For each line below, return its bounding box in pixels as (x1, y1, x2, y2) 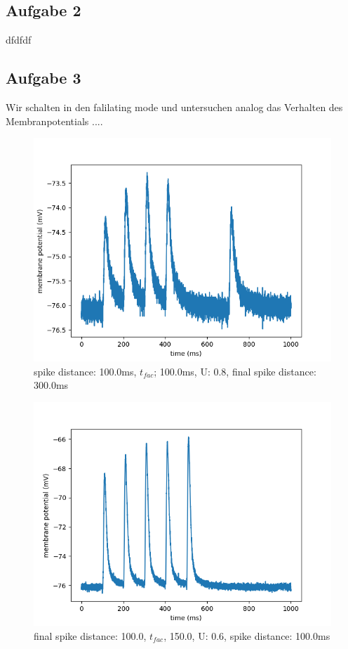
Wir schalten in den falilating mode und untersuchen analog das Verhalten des (6, 100, 343, 114)
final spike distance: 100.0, (34, 628, 147, 643)
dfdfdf (6, 32, 32, 47)
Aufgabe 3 (6, 67, 81, 89)
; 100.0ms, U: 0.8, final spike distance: (154, 364, 316, 378)
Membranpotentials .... (6, 113, 103, 128)
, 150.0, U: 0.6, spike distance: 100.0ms (163, 628, 330, 643)
